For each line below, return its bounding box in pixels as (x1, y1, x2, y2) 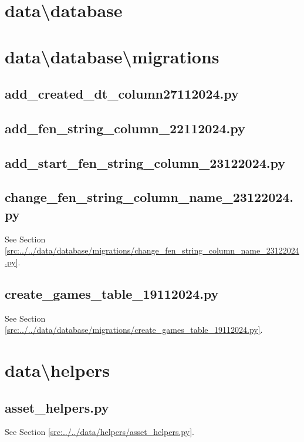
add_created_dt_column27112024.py (5, 85, 239, 103)
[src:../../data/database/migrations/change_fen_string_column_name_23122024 (5, 244, 299, 257)
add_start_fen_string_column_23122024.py (5, 153, 286, 171)
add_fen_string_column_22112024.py (5, 119, 245, 137)
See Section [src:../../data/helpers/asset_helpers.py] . (5, 426, 194, 438)
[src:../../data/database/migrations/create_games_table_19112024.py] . (5, 323, 263, 336)
